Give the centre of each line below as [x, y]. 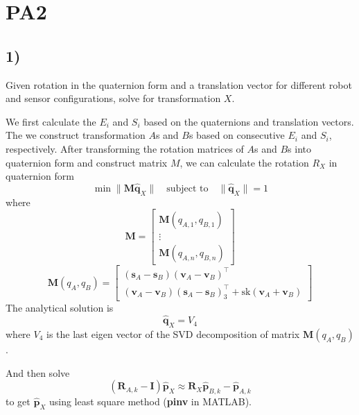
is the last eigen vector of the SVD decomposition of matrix [173, 333]
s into [300, 148]
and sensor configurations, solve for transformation [113, 98]
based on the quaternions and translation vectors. [249, 121]
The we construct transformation [76, 135]
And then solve [38, 372]
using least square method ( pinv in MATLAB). [150, 401]
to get [18, 401]
